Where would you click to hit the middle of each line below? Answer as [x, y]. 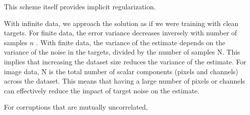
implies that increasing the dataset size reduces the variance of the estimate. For [125, 61]
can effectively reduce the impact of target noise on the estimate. [102, 90]
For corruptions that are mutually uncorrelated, [76, 107]
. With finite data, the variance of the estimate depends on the [131, 42]
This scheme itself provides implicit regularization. [80, 6]
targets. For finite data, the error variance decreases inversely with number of [121, 33]
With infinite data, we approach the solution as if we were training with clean [121, 23]
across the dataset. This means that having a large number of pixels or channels [125, 81]
